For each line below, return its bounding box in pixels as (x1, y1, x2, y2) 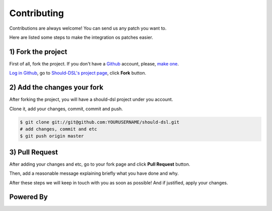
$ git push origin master (20, 133, 84, 139)
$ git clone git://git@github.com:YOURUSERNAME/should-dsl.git (20, 119, 180, 125)
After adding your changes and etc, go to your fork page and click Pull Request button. (9, 161, 190, 167)
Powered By (9, 193, 48, 201)
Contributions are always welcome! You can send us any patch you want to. (9, 25, 167, 31)
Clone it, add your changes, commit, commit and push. (9, 106, 123, 112)
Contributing (9, 8, 64, 19)
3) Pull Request (9, 148, 58, 156)
